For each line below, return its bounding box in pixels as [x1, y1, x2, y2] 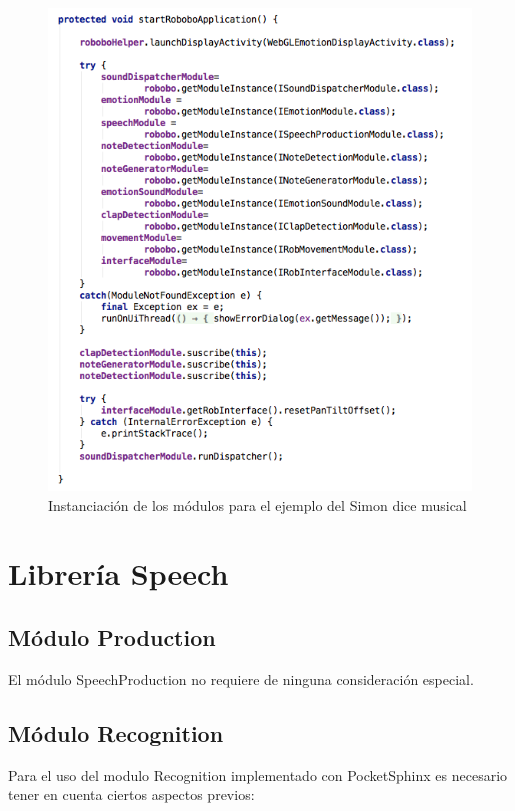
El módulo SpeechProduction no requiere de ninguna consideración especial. [8, 668, 474, 689]
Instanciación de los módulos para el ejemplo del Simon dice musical [48, 494, 467, 515]
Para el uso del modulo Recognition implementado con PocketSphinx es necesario [8, 764, 508, 785]
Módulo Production [8, 621, 216, 652]
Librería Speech [8, 553, 229, 594]
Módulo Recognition [8, 717, 224, 748]
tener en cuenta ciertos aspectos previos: [8, 784, 255, 805]
